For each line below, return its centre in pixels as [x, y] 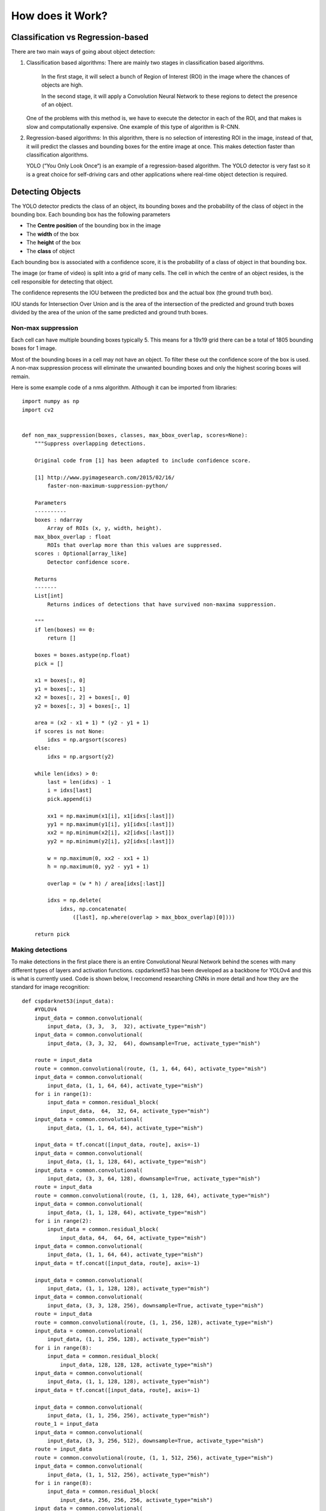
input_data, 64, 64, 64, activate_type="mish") [133, 1238]
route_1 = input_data [66, 1424]
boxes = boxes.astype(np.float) [82, 655]
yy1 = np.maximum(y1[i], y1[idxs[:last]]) [111, 824]
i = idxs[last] [70, 791]
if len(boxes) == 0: [65, 629]
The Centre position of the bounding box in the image [94, 225]
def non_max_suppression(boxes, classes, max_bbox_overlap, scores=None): [135, 435]
